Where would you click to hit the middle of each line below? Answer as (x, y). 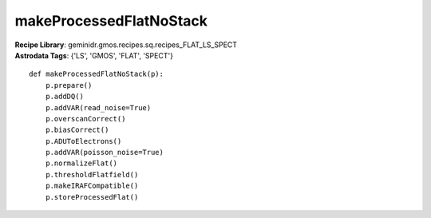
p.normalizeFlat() (81, 163)
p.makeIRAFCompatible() (92, 186)
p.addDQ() (64, 97)
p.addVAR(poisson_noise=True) (104, 153)
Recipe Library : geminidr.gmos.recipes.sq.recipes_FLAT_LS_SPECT (126, 45)
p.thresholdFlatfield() (92, 174)
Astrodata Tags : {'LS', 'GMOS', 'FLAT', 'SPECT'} (94, 55)
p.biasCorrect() (77, 130)
